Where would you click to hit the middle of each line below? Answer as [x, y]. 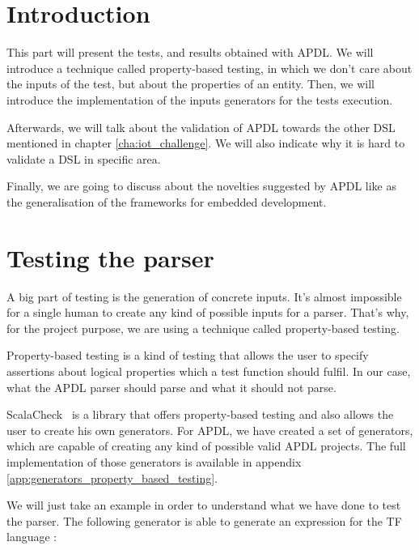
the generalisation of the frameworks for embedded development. [167, 201]
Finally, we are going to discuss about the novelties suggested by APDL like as [201, 186]
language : [32, 537]
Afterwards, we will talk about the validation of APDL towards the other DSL [201, 127]
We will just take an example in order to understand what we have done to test [204, 505]
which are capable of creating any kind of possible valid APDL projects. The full [206, 446]
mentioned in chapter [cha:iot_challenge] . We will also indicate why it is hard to [206, 143]
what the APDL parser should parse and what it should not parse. [171, 387]
